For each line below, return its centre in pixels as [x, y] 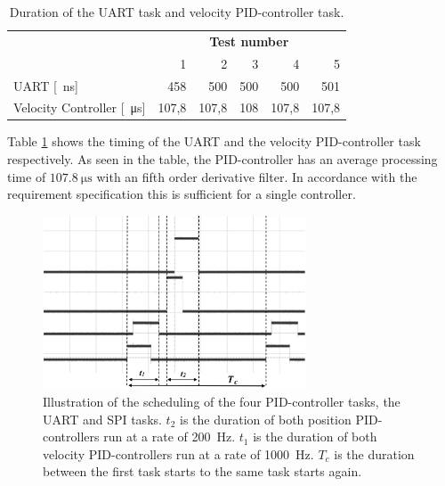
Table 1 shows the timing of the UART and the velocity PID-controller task [214, 141]
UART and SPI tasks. [102, 419]
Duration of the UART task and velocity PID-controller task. [177, 12]
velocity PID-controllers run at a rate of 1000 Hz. [178, 453]
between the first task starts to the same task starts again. [202, 471]
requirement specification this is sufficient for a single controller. [182, 194]
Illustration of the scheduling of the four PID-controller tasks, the [222, 401]
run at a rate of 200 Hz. [170, 437]
